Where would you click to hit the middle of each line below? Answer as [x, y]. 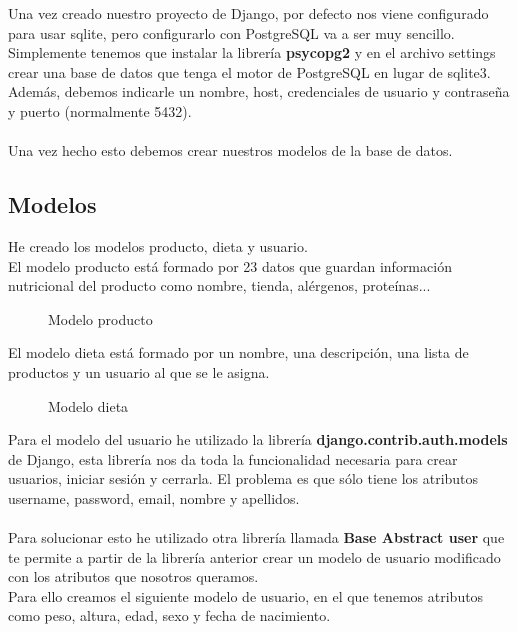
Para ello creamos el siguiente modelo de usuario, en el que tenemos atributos [246, 595]
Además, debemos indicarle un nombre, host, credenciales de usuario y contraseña [259, 91]
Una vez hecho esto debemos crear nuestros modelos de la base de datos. [230, 150]
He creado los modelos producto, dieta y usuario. [158, 245]
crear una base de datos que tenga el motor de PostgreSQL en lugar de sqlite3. [249, 71]
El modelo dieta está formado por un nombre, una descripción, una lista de [238, 352]
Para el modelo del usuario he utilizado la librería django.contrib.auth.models [258, 439]
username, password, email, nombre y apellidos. [154, 497]
